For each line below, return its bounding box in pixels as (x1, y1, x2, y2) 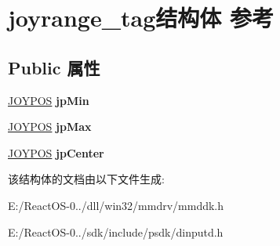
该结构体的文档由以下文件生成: (8, 171, 165, 187)
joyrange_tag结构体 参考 (8, 2, 275, 34)
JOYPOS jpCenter (8, 144, 104, 161)
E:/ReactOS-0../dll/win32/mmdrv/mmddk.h (8, 197, 224, 213)
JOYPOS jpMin (8, 92, 89, 108)
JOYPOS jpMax (8, 118, 92, 135)
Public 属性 (8, 55, 100, 79)
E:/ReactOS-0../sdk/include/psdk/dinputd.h (8, 223, 224, 240)
